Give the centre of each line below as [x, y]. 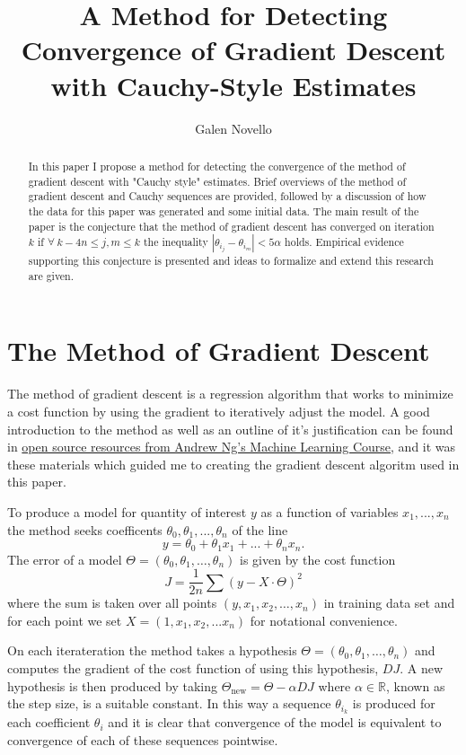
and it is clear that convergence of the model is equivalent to [275, 722]
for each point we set [65, 620]
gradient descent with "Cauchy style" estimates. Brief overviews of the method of [217, 181]
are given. [51, 275]
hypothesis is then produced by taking [113, 685]
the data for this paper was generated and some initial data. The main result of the [224, 211]
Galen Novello [233, 128]
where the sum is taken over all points [112, 603]
